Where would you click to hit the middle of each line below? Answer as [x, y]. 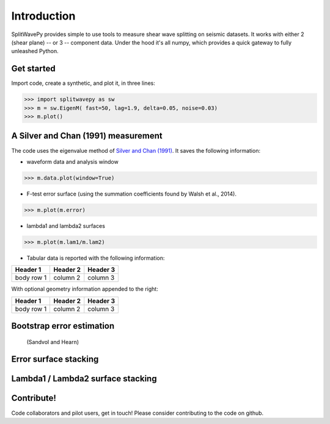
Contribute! [34, 398]
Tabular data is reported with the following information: [96, 258]
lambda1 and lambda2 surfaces [66, 225]
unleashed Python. [35, 51]
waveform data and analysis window [72, 161]
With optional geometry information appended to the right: [85, 289]
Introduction [43, 16]
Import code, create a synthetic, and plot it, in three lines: [83, 83]
